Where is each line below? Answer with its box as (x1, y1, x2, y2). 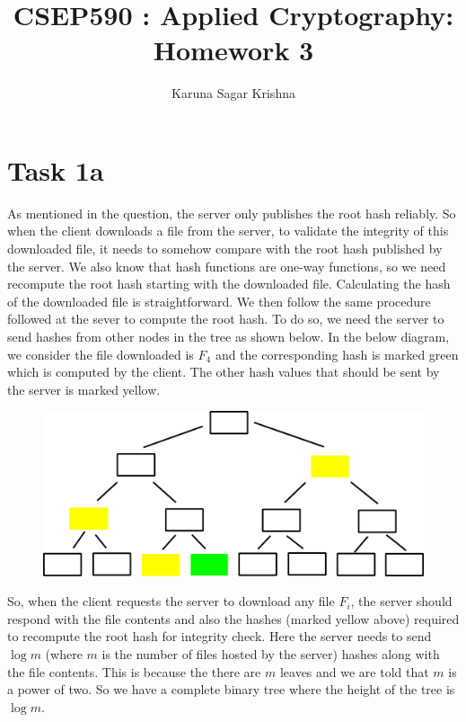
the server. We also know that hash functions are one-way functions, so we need (7, 256, 446, 275)
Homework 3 (153, 31, 314, 68)
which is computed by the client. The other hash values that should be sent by (7, 362, 440, 381)
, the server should (350, 592, 453, 611)
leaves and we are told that (279, 662, 429, 681)
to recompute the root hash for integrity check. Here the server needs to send (7, 627, 432, 646)
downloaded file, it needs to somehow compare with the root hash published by (7, 239, 443, 258)
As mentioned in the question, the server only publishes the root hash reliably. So (7, 203, 456, 222)
